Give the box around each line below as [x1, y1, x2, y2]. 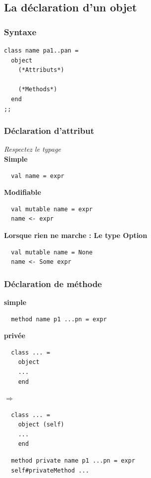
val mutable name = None [11, 248, 93, 256]
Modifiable [4, 187, 41, 197]
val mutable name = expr [11, 205, 93, 213]
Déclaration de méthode [4, 277, 102, 290]
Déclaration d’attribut [4, 124, 94, 137]
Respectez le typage [4, 144, 61, 154]
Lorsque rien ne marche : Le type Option [4, 230, 148, 240]
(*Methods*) [18, 86, 57, 93]
